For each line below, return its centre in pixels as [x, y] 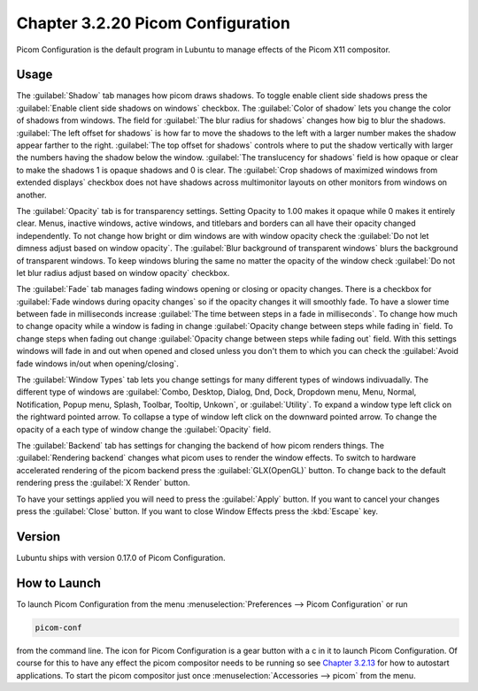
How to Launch [59, 583]
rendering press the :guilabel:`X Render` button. [103, 483]
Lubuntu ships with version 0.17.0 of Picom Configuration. [121, 557]
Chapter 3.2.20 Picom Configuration [154, 23]
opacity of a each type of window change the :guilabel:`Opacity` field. [144, 429]
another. [31, 195]
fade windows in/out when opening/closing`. [97, 364]
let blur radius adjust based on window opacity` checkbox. [123, 273]
